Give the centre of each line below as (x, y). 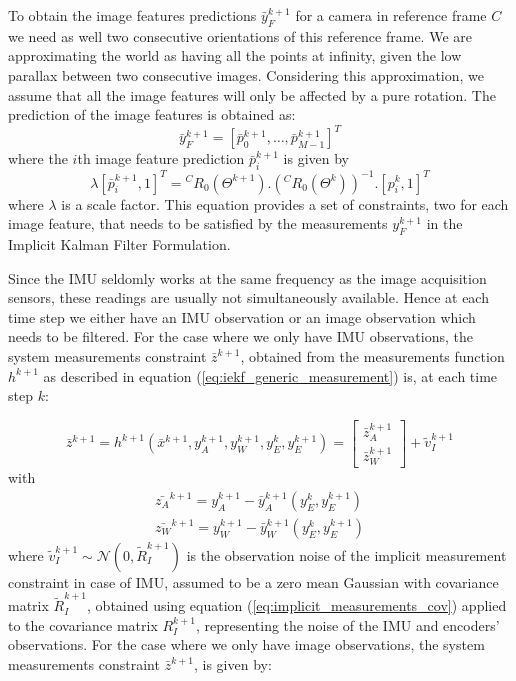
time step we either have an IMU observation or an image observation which (242, 316)
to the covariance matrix (83, 624)
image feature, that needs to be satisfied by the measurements (198, 223)
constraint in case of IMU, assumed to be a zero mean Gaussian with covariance (253, 581)
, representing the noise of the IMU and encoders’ (347, 624)
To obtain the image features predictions (132, 15)
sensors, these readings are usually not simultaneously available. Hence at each (248, 297)
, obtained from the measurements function (372, 355)
